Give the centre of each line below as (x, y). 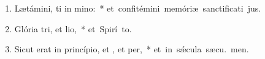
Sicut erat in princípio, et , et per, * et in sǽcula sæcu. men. (132, 49)
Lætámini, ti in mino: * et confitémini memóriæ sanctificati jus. (138, 8)
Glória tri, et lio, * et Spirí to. (73, 28)
